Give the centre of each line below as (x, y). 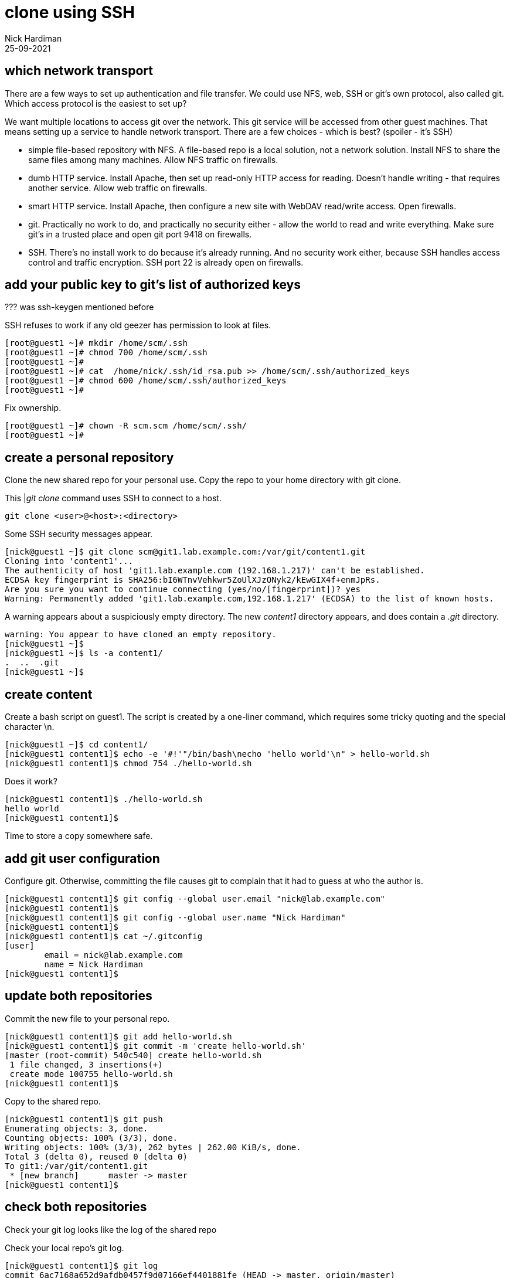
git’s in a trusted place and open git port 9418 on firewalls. (140, 234)
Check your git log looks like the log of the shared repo (111, 1229)
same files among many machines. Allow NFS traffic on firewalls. (153, 159)
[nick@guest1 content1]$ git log (81, 1265)
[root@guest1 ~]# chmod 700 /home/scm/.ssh (106, 353)
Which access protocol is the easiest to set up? (96, 103)
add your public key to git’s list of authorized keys (153, 285)
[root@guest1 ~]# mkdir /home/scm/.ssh (96, 343)
